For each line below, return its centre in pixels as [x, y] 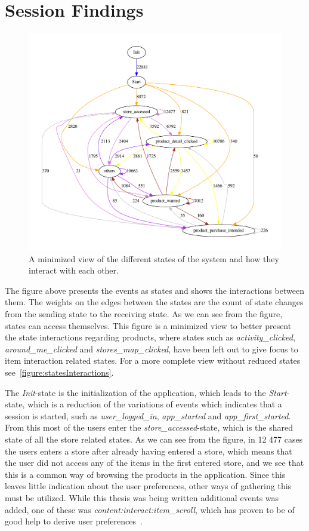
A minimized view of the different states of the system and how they [154, 258]
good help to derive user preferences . [74, 521]
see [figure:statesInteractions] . [59, 372]
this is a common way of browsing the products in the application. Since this [145, 474]
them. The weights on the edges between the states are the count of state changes [154, 302]
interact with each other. [74, 270]
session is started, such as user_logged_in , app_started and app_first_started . [148, 415]
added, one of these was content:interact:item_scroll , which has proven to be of [150, 509]
